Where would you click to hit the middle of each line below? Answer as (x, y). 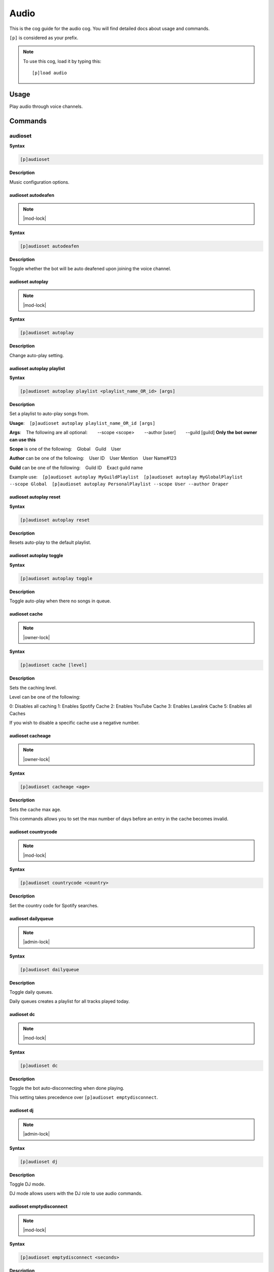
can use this (23, 440)
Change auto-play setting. (37, 355)
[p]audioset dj (39, 1162)
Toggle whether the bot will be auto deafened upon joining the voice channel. (90, 269)
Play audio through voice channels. (46, 106)
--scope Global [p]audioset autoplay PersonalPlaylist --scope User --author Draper (119, 484)
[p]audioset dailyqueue (50, 970)
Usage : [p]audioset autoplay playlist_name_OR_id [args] (82, 423)
